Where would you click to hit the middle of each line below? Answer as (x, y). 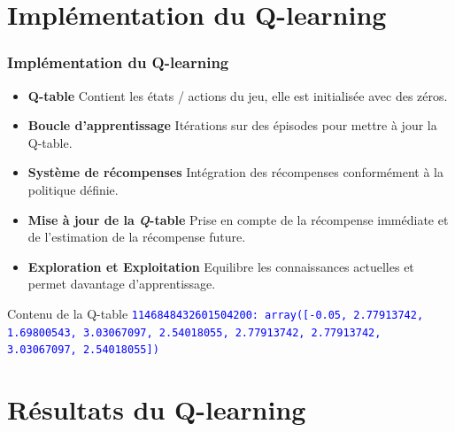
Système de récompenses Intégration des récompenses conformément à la (235, 172)
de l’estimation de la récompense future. (137, 237)
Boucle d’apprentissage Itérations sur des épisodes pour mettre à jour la (232, 125)
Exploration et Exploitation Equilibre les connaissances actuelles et (221, 266)
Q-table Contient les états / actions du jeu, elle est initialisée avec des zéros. (238, 95)
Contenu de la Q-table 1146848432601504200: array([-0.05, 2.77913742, (216, 313)
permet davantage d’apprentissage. (122, 284)
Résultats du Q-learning (157, 409)
